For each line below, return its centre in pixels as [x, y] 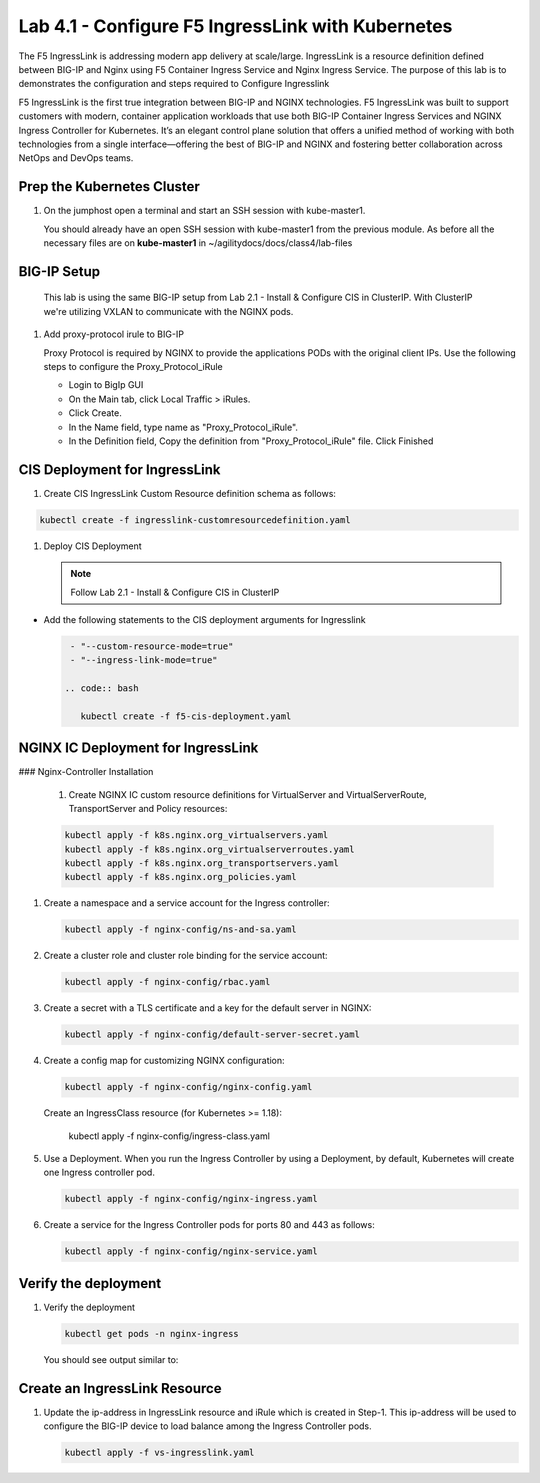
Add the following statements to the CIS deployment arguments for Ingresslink [204, 619]
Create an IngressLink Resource [120, 1388]
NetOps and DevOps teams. [76, 158]
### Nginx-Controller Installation [86, 772]
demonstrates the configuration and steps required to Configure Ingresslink [174, 84]
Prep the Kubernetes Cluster [109, 186]
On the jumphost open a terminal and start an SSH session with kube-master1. [204, 211]
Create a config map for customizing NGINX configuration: [164, 1061]
